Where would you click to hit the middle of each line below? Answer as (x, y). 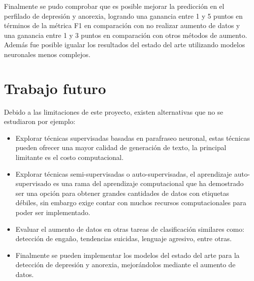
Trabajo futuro (55, 88)
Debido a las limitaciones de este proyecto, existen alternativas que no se (114, 111)
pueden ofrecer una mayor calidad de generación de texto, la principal (121, 147)
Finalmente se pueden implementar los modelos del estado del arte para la (127, 255)
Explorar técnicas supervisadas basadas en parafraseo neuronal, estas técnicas (133, 138)
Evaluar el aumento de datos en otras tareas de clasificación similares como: (130, 229)
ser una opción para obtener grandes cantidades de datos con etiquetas (122, 193)
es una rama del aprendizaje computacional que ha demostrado (148, 183)
